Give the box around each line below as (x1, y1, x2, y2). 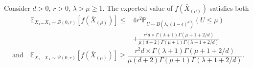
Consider (4, 3, 30, 13)
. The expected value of (102, 3, 173, 13)
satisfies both (209, 3, 249, 13)
